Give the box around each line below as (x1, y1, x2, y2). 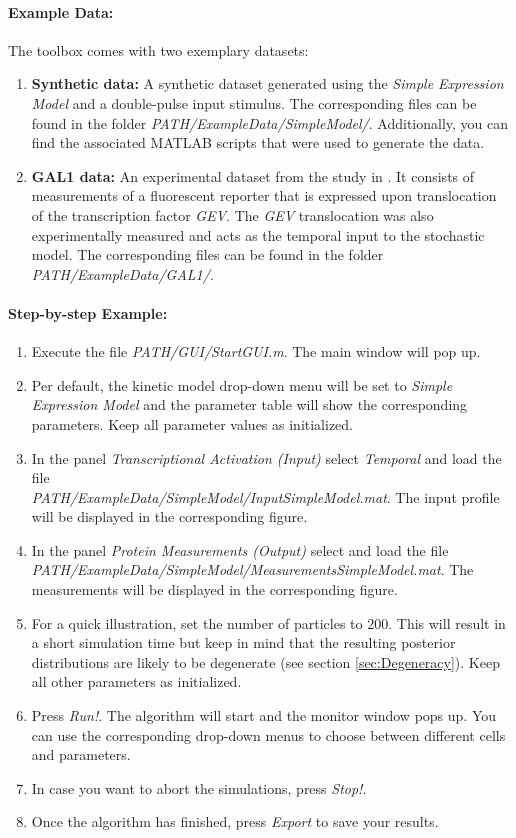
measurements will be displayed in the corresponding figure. (31, 579, 398, 600)
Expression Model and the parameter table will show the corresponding (31, 394, 468, 415)
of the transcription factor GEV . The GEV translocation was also (31, 204, 434, 225)
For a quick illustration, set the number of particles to (31, 612, 363, 633)
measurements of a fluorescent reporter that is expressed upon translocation (31, 185, 497, 206)
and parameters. (31, 744, 131, 765)
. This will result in (388, 612, 506, 633)
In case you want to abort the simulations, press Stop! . (31, 777, 367, 798)
